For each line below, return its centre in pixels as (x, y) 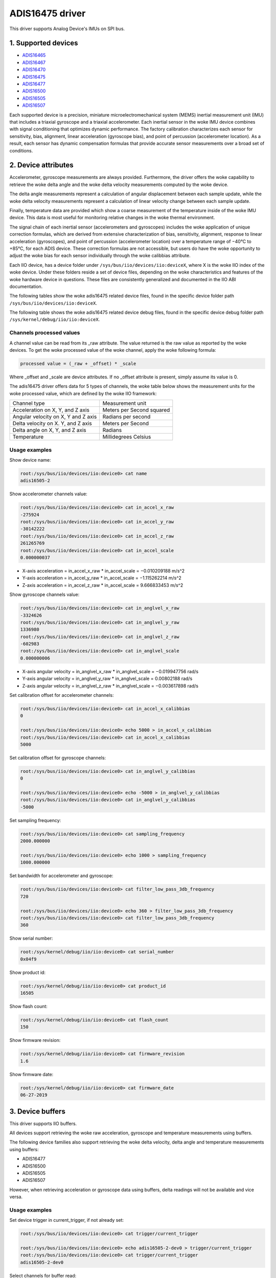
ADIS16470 (34, 70)
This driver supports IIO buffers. (43, 1123)
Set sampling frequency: (35, 820)
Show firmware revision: (35, 1040)
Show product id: (28, 972)
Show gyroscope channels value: (44, 595)
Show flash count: (29, 1007)
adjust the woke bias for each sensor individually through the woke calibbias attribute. (100, 256)
